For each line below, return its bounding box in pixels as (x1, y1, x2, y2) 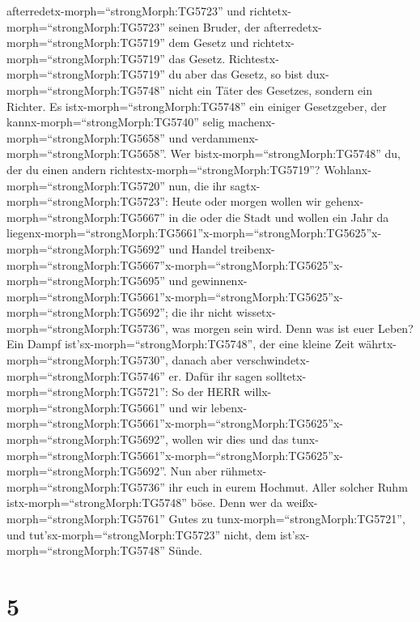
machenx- (227, 113, 276, 130)
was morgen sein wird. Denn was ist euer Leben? (172, 319, 414, 336)
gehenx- (325, 193, 364, 210)
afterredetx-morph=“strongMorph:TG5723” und (6, 2, 246, 19)
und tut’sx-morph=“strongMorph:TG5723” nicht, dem (6, 526, 277, 543)
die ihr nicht (172, 304, 233, 321)
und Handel (168, 240, 227, 257)
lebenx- (210, 398, 248, 415)
